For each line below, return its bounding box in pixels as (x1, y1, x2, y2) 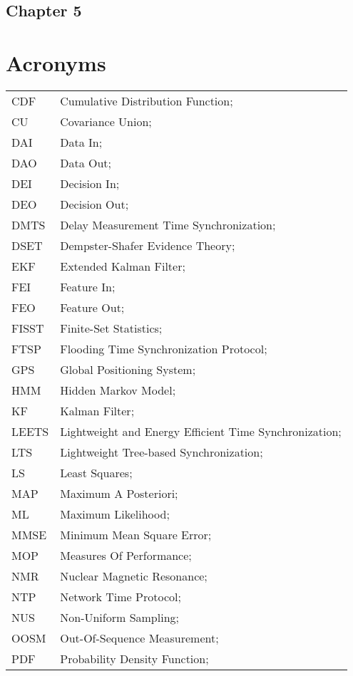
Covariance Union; (60, 113, 152, 130)
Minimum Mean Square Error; (60, 526, 212, 543)
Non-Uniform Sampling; (60, 608, 180, 625)
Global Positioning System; (60, 360, 196, 378)
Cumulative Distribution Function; (60, 92, 233, 109)
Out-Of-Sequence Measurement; (60, 629, 219, 646)
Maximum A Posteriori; (60, 484, 178, 501)
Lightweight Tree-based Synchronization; (60, 443, 263, 460)
